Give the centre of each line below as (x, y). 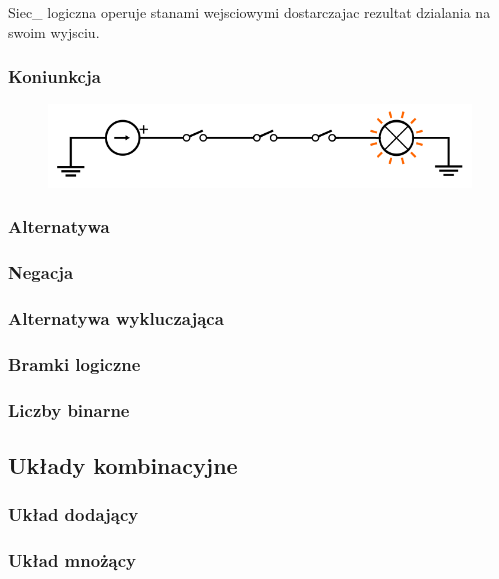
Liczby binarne (69, 409)
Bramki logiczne (74, 363)
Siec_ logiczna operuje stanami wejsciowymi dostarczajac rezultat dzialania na (249, 12)
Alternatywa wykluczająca (116, 317)
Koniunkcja (54, 76)
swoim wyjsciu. (54, 31)
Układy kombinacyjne (123, 464)
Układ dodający (73, 514)
